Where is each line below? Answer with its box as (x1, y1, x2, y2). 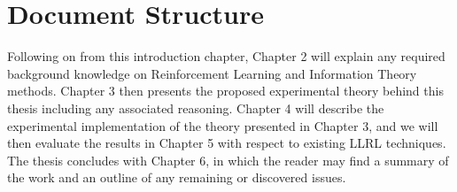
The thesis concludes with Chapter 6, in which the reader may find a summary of (7, 150, 449, 169)
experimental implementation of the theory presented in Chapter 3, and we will (7, 116, 438, 134)
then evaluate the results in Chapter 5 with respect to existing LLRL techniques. (7, 134, 446, 152)
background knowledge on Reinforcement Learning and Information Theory (7, 64, 417, 82)
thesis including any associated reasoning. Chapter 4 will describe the (7, 98, 384, 117)
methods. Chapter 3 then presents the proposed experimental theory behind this (7, 81, 444, 100)
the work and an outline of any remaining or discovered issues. (7, 168, 346, 187)
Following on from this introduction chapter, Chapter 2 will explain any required (7, 47, 445, 65)
